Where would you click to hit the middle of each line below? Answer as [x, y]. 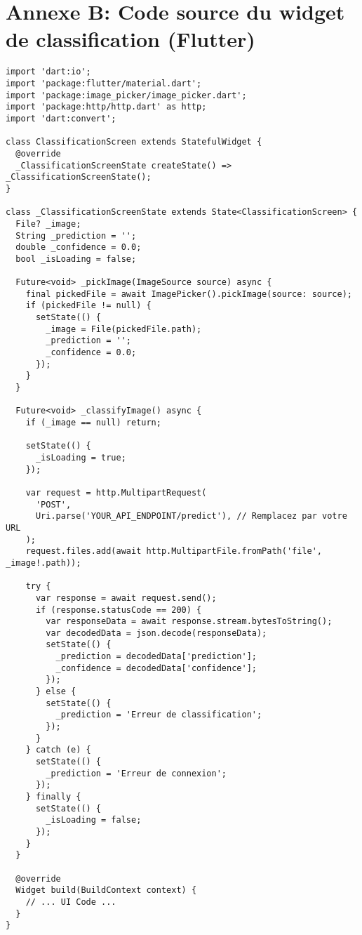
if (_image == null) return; [93, 423]
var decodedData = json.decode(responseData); [156, 633]
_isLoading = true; [81, 457]
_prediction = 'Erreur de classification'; [159, 715]
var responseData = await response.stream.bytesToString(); [189, 622]
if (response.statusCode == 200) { [119, 610]
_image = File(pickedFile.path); [124, 329]
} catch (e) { [58, 750]
